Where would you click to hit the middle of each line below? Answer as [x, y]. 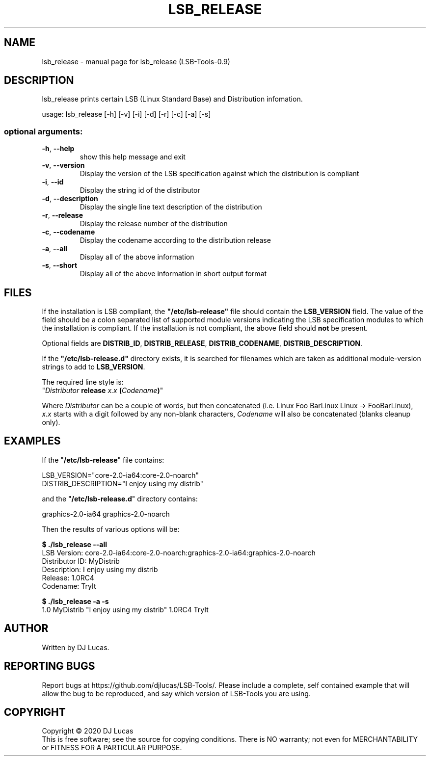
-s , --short [60, 265]
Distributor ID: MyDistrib [81, 561]
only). [51, 422]
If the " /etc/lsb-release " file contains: [103, 460]
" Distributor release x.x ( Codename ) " [103, 391]
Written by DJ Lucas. [76, 647]
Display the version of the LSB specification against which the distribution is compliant [219, 174]
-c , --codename [68, 232]
